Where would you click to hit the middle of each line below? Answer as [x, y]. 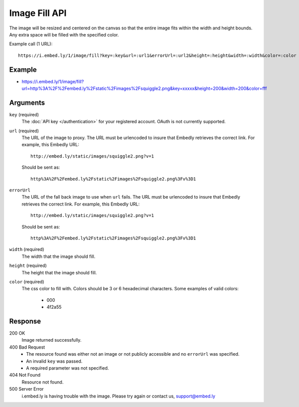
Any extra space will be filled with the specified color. [64, 34]
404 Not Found [25, 375]
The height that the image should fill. [59, 272]
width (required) [27, 249]
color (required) [27, 281]
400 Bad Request [27, 347]
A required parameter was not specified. [68, 368]
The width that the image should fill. [59, 256]
